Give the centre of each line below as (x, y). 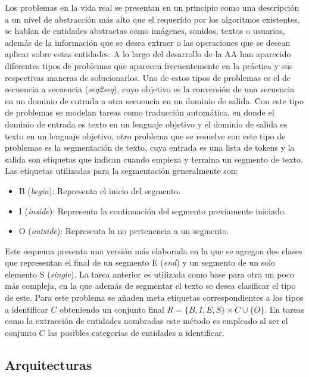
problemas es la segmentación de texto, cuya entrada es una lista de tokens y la (150, 147)
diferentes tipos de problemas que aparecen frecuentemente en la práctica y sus (149, 65)
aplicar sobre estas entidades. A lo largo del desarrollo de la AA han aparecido (148, 54)
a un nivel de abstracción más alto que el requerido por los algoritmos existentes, (152, 19)
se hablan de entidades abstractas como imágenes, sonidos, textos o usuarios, (145, 31)
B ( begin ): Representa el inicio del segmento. (100, 190)
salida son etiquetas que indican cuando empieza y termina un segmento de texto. (154, 159)
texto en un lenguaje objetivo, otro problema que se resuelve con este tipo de (145, 135)
